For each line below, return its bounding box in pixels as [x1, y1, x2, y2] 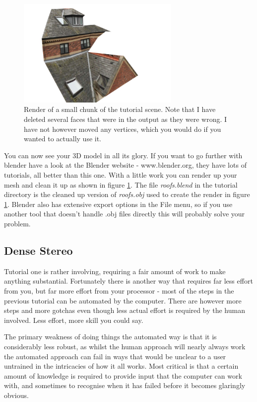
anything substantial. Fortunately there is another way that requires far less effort [4, 276, 253, 286]
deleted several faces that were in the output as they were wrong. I [24, 114, 227, 124]
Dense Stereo [4, 242, 73, 258]
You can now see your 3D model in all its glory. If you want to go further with [4, 150, 243, 160]
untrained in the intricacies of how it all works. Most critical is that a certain [4, 361, 239, 371]
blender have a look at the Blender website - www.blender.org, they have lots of [4, 160, 247, 170]
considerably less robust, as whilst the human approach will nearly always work [4, 341, 246, 351]
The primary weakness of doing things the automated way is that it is [4, 331, 217, 342]
